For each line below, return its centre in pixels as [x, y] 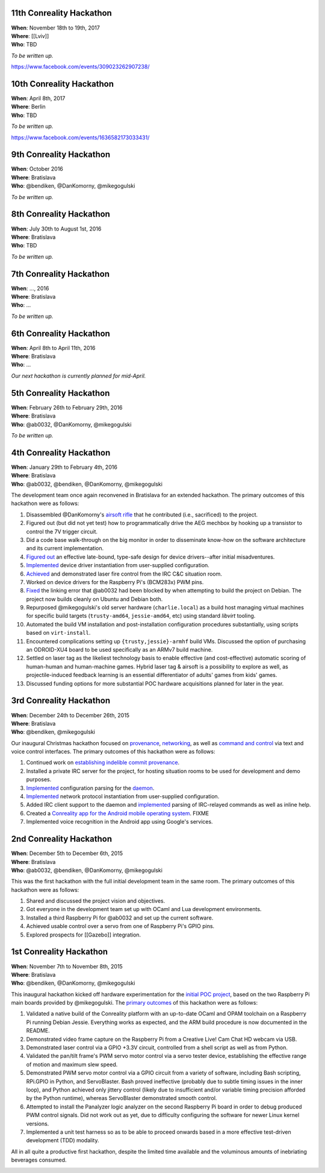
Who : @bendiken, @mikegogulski [53, 732]
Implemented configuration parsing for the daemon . [90, 788]
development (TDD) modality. [63, 1140]
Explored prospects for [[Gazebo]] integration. [84, 935]
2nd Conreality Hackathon [62, 839]
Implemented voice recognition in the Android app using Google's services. [119, 822]
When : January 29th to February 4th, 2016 [64, 467]
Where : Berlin [29, 107]
